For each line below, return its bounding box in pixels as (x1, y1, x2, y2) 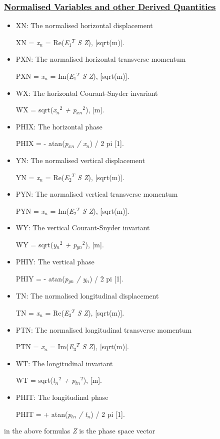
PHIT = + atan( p (15, 408, 71, 419)
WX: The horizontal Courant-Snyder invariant (15, 87, 158, 98)
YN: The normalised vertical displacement (15, 155, 145, 165)
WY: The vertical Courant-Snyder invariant (15, 222, 150, 233)
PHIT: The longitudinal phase (15, 392, 108, 402)
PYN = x (15, 205, 45, 216)
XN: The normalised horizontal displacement (15, 20, 153, 31)
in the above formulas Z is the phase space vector (4, 425, 155, 436)
